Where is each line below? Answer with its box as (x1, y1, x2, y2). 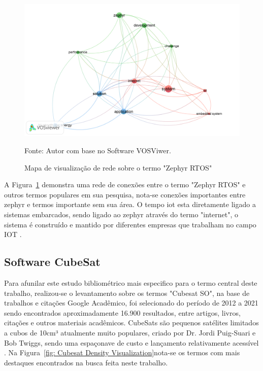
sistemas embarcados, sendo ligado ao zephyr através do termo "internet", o (4, 209, 239, 219)
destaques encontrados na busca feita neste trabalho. (4, 357, 168, 367)
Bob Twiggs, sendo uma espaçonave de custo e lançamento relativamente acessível (4, 337, 259, 348)
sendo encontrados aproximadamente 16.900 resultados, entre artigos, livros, (4, 307, 241, 318)
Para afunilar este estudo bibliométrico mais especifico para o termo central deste (4, 277, 257, 288)
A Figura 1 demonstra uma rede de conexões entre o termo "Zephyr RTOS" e (4, 179, 246, 190)
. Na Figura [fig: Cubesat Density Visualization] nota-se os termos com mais (4, 347, 240, 358)
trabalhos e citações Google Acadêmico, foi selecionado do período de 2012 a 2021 (4, 297, 258, 308)
